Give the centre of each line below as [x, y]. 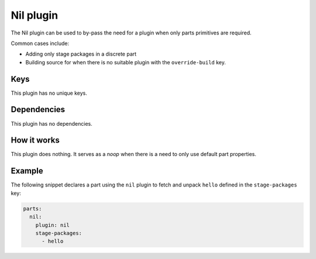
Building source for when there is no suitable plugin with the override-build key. [126, 62]
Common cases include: [40, 43]
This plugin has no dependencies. [52, 123]
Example [27, 171]
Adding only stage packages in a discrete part [81, 54]
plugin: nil [53, 225]
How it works [35, 140]
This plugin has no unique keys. [49, 93]
